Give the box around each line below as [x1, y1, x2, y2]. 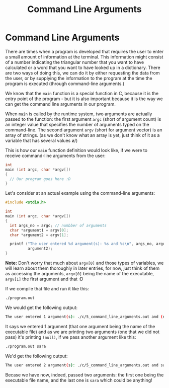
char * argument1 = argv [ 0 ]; [10, 227, 69, 232]
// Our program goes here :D [10, 176, 71, 182]
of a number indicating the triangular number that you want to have [5, 59, 144, 65]
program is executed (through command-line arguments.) [5, 81, 125, 87]
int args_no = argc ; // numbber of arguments [10, 223, 107, 228]
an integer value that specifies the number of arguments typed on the [5, 121, 149, 127]
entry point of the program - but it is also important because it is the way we [5, 96, 163, 102]
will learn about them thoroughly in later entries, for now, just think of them [5, 265, 160, 271]
